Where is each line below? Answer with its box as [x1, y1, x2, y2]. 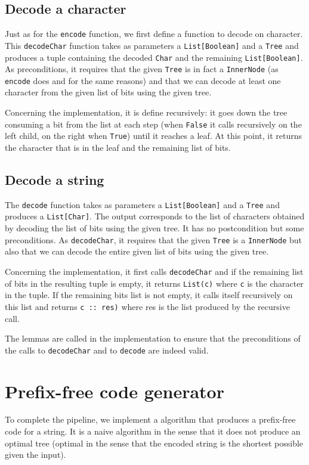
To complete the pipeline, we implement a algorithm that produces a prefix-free [5, 413, 296, 426]
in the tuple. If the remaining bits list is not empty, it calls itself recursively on [5, 289, 293, 301]
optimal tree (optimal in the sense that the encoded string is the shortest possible [5, 436, 304, 449]
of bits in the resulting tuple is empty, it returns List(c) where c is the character [5, 277, 304, 289]
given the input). [5, 448, 66, 461]
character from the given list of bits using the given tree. [5, 86, 212, 98]
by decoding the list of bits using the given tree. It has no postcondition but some [5, 222, 304, 234]
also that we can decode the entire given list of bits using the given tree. [5, 245, 269, 258]
